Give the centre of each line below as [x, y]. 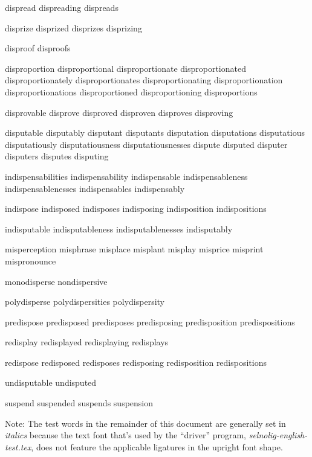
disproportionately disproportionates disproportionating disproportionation [144, 80]
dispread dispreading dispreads [62, 7]
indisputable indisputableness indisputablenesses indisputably [119, 228]
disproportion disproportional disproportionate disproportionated [125, 68]
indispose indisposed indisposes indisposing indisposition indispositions [136, 209]
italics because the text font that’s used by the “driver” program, [125, 435]
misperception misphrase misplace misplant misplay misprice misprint [134, 249]
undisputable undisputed [51, 382]
